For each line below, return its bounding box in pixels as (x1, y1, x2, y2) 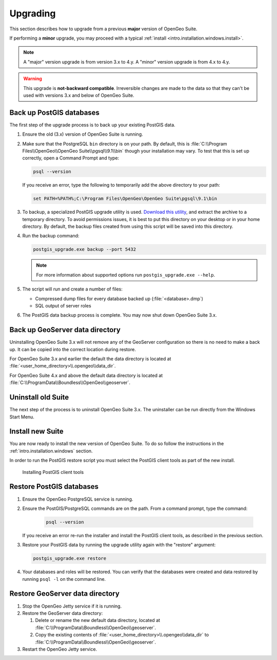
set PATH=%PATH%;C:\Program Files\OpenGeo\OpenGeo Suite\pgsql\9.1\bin (33, 196, 217, 201)
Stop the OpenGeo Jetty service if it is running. (22, 603, 122, 609)
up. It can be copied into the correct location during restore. (9, 346, 136, 352)
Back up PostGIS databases (9, 108, 100, 117)
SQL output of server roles (35, 303, 92, 308)
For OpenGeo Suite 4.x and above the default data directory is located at (9, 372, 163, 378)
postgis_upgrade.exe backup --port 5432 (33, 247, 136, 252)
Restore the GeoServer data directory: (22, 610, 103, 616)
